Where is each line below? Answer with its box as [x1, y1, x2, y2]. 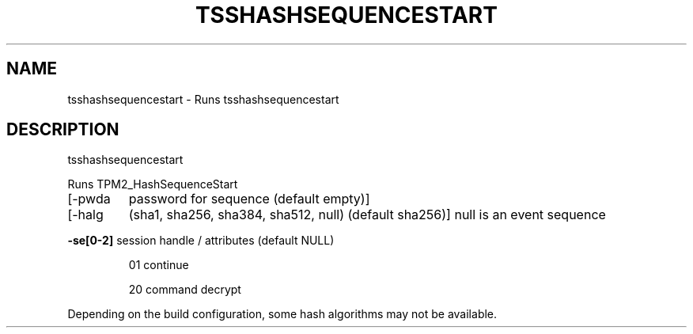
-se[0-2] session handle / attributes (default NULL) [67, 233, 335, 248]
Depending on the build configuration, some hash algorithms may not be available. [67, 307, 498, 321]
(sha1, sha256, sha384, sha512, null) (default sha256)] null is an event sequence [128, 207, 606, 223]
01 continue [128, 258, 189, 272]
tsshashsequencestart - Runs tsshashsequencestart [67, 92, 339, 106]
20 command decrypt [128, 283, 241, 297]
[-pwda [67, 191, 111, 207]
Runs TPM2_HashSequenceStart [67, 177, 238, 192]
